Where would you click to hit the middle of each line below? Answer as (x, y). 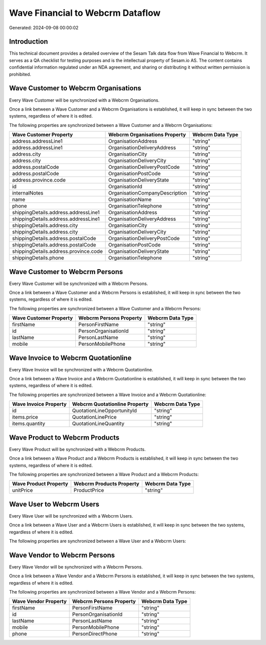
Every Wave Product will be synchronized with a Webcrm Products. (78, 449)
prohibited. (20, 74)
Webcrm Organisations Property (147, 135)
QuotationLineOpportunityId (105, 411)
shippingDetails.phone (38, 258)
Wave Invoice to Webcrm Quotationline (70, 358)
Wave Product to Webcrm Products (64, 437)
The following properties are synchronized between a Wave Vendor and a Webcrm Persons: (102, 592)
